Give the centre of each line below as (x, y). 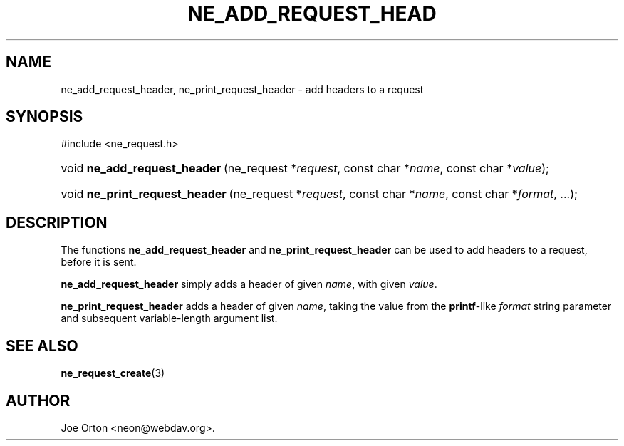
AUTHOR (38, 400)
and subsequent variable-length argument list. (169, 318)
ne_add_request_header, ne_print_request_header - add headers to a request (242, 89)
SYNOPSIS (45, 117)
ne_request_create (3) (113, 373)
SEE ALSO (42, 346)
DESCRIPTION (57, 222)
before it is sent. (99, 262)
